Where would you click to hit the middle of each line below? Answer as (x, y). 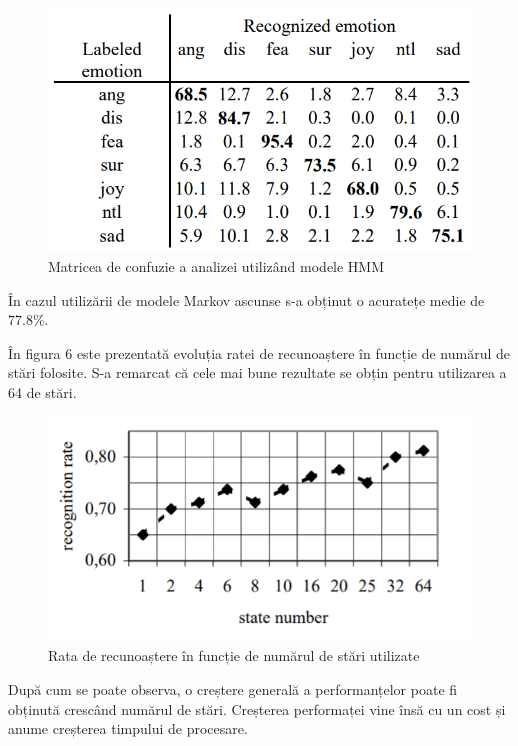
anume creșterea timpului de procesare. (128, 728)
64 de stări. (42, 391)
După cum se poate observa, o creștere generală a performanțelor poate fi (233, 689)
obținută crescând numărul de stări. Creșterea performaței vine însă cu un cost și (257, 708)
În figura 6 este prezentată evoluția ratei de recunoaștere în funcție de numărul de (259, 352)
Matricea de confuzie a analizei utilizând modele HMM (216, 265)
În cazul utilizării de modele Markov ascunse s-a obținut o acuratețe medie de (246, 299)
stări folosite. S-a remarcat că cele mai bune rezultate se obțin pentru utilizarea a (257, 372)
